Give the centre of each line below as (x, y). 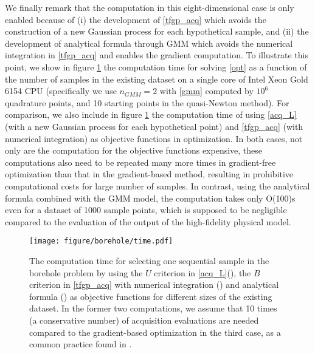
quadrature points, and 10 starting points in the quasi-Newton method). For (147, 102)
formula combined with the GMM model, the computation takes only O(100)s (150, 198)
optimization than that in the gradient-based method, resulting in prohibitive (149, 174)
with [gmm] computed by (206, 91)
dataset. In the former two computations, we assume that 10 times (153, 308)
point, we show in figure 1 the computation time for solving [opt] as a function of (156, 66)
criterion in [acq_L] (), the (202, 272)
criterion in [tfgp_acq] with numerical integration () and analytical (154, 284)
